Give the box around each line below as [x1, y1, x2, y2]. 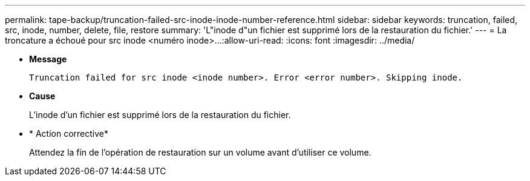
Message [29, 54, 67, 64]
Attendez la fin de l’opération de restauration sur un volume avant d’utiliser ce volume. [29, 147, 371, 157]
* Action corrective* [29, 128, 109, 139]
